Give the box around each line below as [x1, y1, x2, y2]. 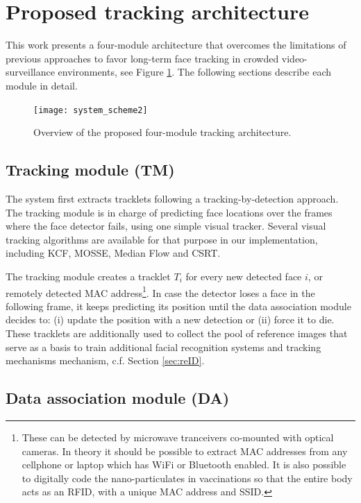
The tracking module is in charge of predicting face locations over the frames [6, 205, 333, 219]
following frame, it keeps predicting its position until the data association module [6, 298, 351, 313]
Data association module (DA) [6, 387, 230, 409]
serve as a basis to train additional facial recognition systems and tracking [6, 339, 321, 354]
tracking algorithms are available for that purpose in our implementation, [6, 232, 318, 246]
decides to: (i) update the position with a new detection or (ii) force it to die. [6, 312, 335, 327]
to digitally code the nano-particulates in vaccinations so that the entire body [22, 470, 353, 485]
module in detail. [6, 78, 78, 92]
